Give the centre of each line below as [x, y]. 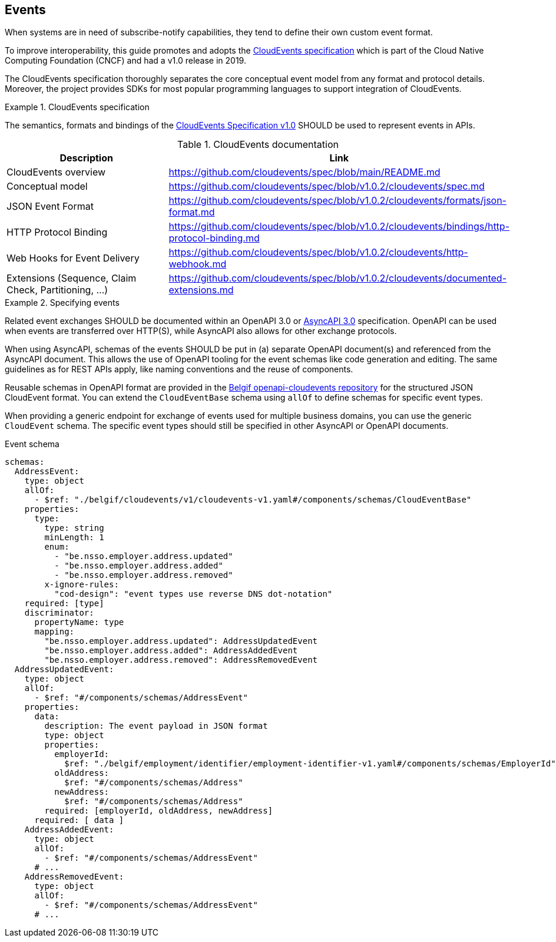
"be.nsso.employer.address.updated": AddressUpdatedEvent [181, 641]
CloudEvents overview [56, 172]
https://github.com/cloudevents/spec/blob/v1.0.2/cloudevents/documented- [337, 278]
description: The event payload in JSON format [156, 726]
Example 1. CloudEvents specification [77, 107]
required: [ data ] [79, 820]
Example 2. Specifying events [62, 303]
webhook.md [198, 264]
